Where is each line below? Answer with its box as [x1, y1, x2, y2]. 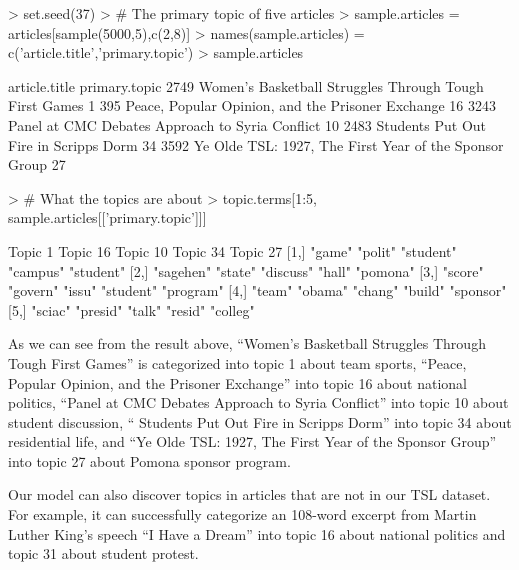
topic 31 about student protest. [8, 543, 199, 564]
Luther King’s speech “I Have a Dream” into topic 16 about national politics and [8, 523, 506, 544]
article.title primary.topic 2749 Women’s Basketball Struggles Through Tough [8, 75, 484, 96]
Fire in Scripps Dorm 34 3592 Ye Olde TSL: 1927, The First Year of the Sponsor [8, 134, 504, 155]
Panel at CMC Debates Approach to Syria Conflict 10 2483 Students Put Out [8, 114, 487, 135]
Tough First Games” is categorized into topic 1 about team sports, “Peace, [8, 352, 467, 373]
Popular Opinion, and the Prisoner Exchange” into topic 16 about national [8, 372, 467, 393]
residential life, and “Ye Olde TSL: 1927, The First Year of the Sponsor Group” [8, 431, 497, 452]
